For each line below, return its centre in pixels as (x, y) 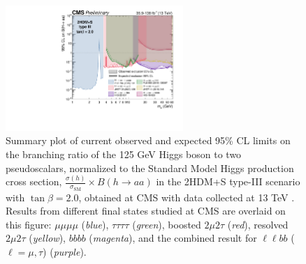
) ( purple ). (65, 252)
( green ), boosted (167, 224)
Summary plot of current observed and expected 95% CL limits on (148, 140)
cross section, (34, 181)
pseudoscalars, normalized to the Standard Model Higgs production (150, 168)
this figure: (29, 224)
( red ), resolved (258, 224)
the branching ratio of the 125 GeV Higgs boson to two (124, 154)
